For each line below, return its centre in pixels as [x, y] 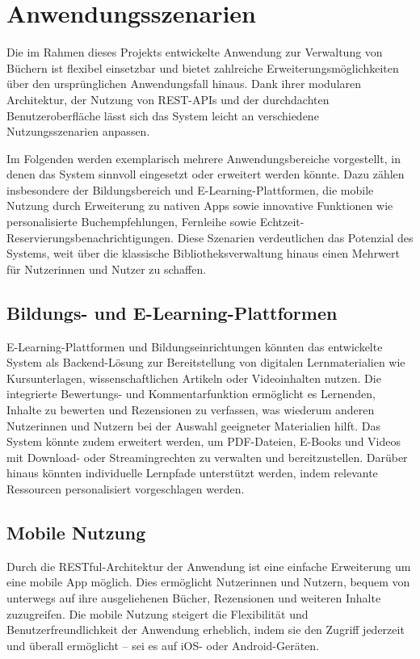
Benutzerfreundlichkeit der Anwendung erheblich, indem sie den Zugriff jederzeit [206, 630]
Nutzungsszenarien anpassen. [78, 131]
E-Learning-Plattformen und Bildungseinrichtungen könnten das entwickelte [195, 346]
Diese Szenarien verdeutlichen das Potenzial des [295, 237]
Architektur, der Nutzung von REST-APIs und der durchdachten [168, 99]
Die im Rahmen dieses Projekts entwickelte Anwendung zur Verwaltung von [195, 52]
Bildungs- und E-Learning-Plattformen [172, 312]
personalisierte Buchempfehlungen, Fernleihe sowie [132, 222]
